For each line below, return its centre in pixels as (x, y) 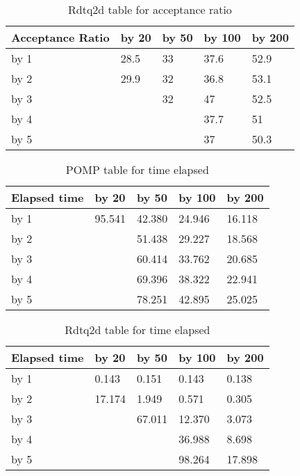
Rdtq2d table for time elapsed (137, 330)
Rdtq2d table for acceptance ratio (150, 9)
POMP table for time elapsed (137, 169)
